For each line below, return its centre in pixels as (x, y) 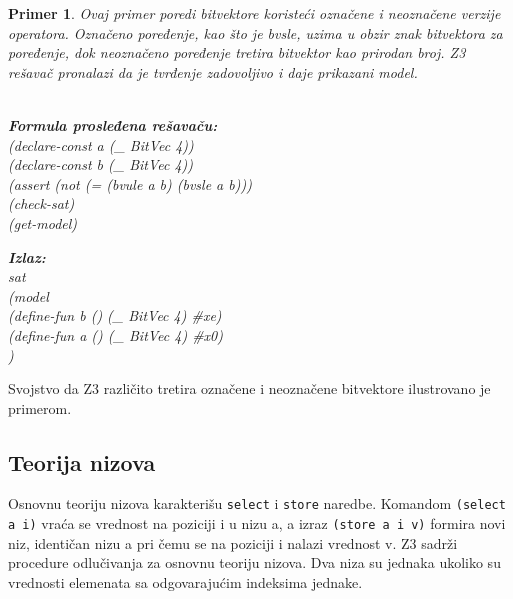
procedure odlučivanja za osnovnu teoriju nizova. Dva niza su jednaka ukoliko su (254, 562)
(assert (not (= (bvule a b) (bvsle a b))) (130, 183)
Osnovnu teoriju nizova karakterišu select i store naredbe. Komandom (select (257, 503)
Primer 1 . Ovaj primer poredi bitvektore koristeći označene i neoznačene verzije (254, 13)
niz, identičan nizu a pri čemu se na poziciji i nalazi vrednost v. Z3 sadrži (233, 542)
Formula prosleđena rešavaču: (113, 124)
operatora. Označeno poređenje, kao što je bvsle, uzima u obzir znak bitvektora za (255, 32)
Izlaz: (27, 256)
